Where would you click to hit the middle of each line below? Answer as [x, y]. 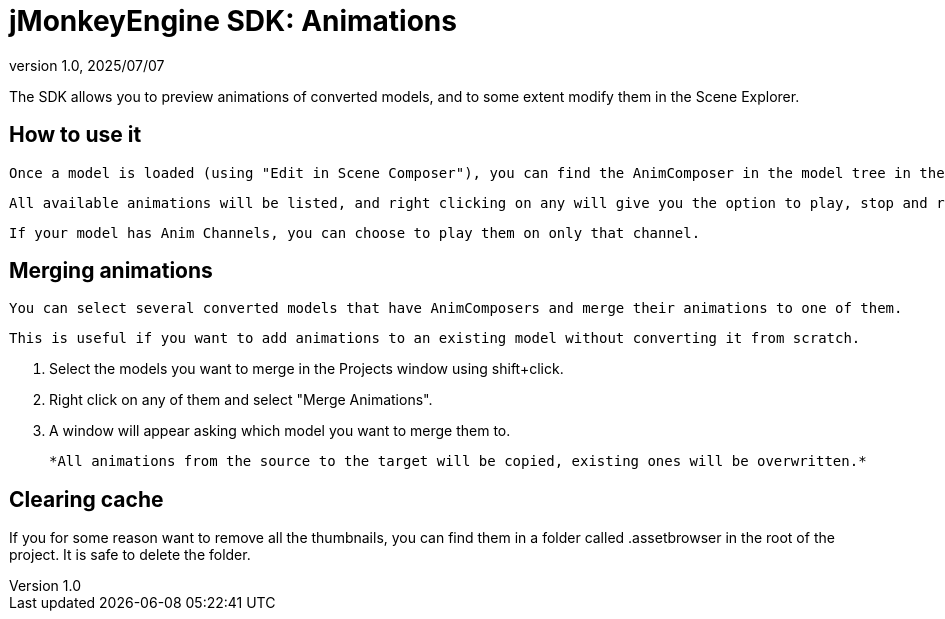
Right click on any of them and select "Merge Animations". [241, 400]
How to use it [75, 135]
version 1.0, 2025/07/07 [87, 65]
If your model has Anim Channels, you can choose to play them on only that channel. [355, 232]
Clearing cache [86, 499]
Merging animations [111, 271]
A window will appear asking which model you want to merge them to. [280, 431]
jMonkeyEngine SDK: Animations [233, 21]
